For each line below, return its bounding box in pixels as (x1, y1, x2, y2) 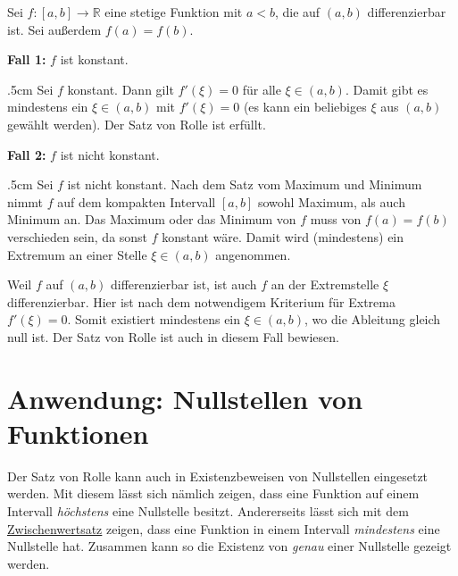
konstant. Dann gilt (67, 79, 174, 98)
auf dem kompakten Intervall (57, 192, 216, 211)
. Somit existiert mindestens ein (67, 310, 241, 329)
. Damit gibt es (345, 79, 429, 98)
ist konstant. (60, 50, 129, 69)
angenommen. (215, 245, 291, 263)
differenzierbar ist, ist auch (110, 275, 257, 294)
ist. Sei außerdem (7, 20, 102, 38)
